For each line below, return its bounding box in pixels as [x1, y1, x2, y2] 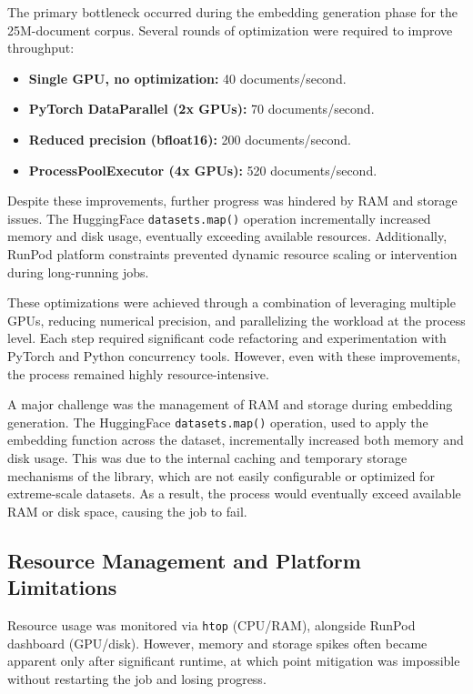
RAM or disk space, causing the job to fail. [7, 501, 247, 520]
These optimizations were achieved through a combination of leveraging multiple [7, 293, 456, 312]
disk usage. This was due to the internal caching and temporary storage [7, 448, 408, 467]
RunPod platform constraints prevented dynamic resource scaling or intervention [7, 245, 458, 263]
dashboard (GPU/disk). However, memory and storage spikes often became [7, 633, 428, 652]
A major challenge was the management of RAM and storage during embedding [7, 395, 453, 414]
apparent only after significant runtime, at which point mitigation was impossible [7, 651, 460, 670]
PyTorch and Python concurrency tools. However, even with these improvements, [7, 346, 461, 365]
